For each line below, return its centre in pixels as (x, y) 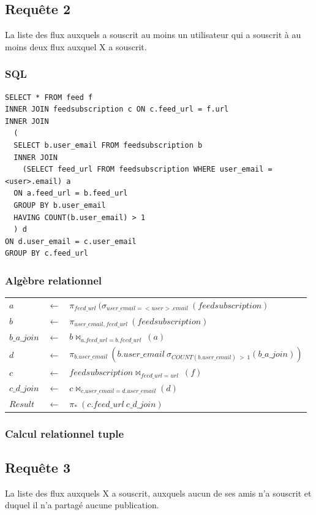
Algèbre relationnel (53, 280)
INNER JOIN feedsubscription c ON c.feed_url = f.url (117, 109)
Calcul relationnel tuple (65, 433)
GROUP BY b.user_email (60, 205)
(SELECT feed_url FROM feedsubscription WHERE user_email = (147, 170)
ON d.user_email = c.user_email (71, 241)
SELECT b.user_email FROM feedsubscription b (108, 145)
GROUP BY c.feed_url (47, 254)
